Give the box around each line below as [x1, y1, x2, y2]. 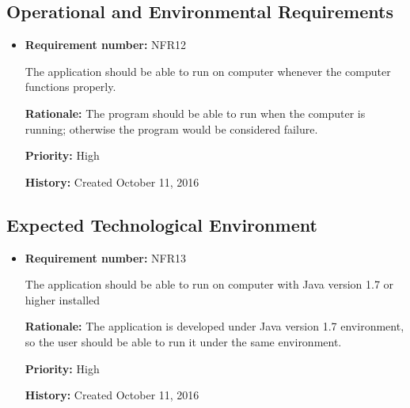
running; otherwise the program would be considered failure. [25, 120, 318, 137]
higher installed [25, 291, 101, 308]
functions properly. [25, 78, 116, 95]
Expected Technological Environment [6, 212, 317, 236]
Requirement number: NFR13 [25, 249, 186, 266]
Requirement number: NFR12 [25, 36, 186, 53]
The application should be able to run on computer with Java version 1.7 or [25, 276, 394, 293]
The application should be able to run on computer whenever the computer [25, 62, 391, 79]
